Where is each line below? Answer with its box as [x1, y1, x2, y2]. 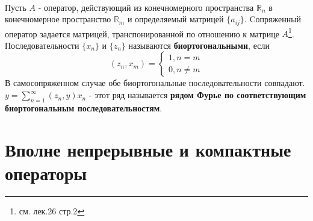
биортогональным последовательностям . [5, 101, 163, 114]
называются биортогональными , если [128, 39, 270, 51]
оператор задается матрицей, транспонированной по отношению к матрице [5, 27, 279, 40]
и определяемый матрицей [127, 13, 224, 25]
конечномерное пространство [5, 13, 111, 25]
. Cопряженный [244, 13, 302, 25]
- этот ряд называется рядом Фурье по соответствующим [88, 89, 306, 101]
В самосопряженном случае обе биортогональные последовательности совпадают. [5, 76, 305, 89]
